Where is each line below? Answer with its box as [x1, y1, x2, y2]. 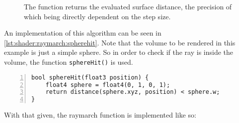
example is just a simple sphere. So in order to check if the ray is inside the [4, 47, 234, 57]
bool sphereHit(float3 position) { [31, 74, 149, 81]
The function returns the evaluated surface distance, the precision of [24, 1, 232, 11]
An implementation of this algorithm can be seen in [4, 28, 161, 38]
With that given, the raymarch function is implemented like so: [4, 110, 196, 120]
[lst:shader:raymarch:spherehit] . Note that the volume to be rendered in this [4, 37, 236, 47]
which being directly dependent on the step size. [24, 11, 171, 21]
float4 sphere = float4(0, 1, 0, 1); [45, 81, 170, 88]
